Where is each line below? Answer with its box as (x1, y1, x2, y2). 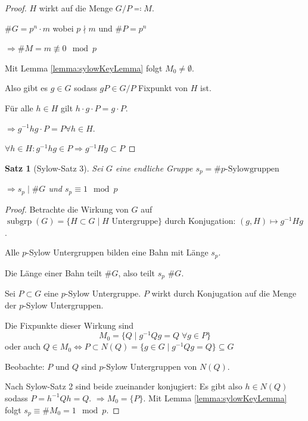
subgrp (7, 217, 32, 226)
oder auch (5, 340, 41, 353)
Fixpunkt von (138, 82, 188, 94)
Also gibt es (5, 82, 48, 94)
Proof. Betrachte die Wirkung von (5, 202, 129, 215)
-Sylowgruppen (225, 164, 279, 173)
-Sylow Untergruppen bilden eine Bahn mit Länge (26, 246, 209, 258)
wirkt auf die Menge (39, 2, 113, 14)
